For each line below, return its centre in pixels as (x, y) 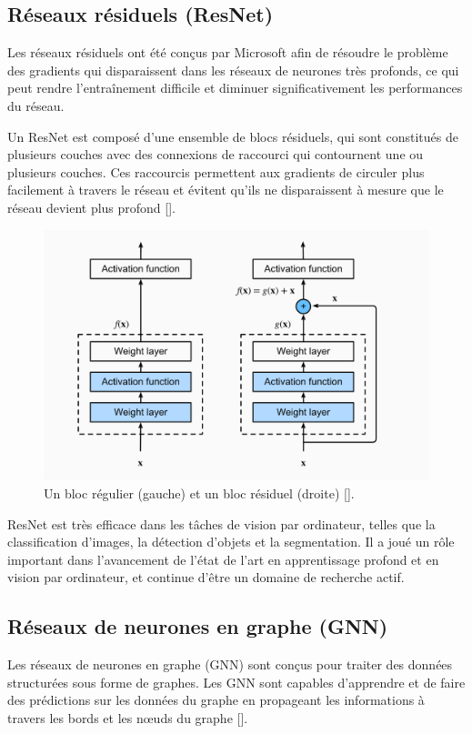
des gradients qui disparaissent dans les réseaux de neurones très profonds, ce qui (233, 70)
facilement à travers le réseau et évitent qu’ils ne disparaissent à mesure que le (226, 190)
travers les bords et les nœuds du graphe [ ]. (128, 717)
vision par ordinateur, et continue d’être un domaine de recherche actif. (206, 577)
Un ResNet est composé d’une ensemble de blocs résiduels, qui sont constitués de (233, 136)
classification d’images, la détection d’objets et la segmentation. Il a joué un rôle (231, 542)
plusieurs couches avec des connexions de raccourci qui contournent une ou (216, 154)
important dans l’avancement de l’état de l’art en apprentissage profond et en (223, 559)
